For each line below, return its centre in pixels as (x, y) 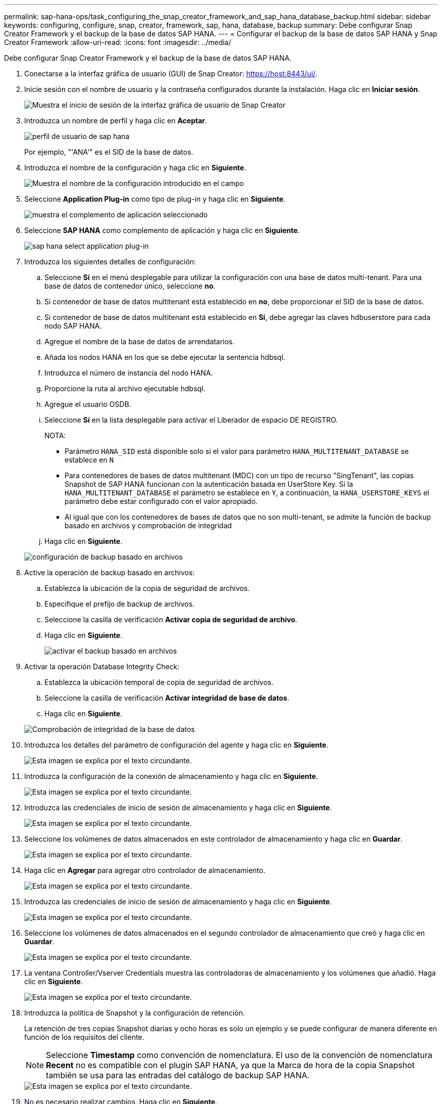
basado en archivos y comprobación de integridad (148, 525)
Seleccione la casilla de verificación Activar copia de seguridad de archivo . (171, 619)
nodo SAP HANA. (73, 326)
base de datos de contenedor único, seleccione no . (130, 286)
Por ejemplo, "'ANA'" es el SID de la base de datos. (109, 152)
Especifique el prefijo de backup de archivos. (120, 604)
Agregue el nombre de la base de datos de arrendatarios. (140, 341)
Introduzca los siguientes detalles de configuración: (110, 262)
